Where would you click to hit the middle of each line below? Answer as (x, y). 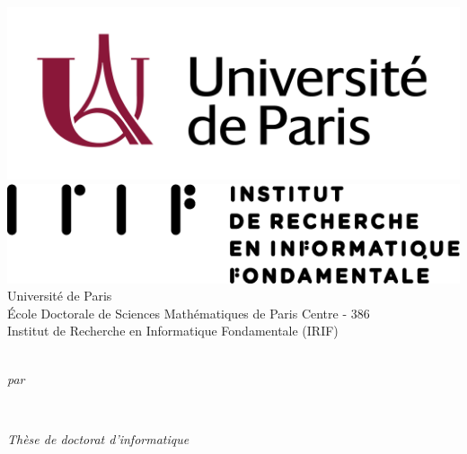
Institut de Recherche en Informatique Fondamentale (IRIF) (173, 331)
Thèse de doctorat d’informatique (98, 438)
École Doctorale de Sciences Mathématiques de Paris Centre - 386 (189, 313)
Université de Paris (60, 296)
